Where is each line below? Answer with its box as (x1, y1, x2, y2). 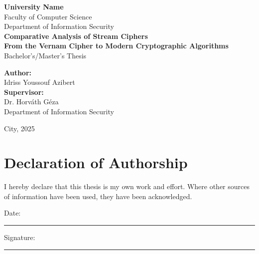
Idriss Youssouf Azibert (4, 77, 75, 87)
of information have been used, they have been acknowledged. (4, 191, 192, 201)
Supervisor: (4, 86, 44, 97)
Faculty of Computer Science (4, 11, 92, 21)
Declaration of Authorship (4, 152, 188, 173)
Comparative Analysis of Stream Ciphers (4, 30, 148, 41)
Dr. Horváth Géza (4, 96, 59, 107)
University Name (4, 1, 64, 11)
